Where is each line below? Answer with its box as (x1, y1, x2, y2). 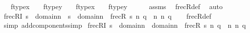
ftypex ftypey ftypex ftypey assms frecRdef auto (10, 1, 223, 11)
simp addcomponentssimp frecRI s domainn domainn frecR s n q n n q (3, 20, 246, 30)
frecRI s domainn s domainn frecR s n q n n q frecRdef (3, 11, 211, 21)
